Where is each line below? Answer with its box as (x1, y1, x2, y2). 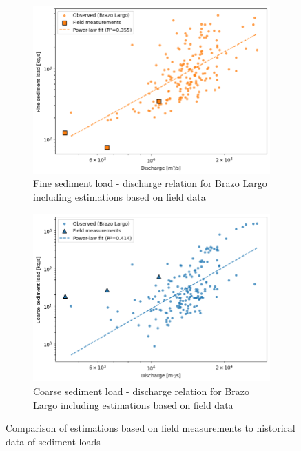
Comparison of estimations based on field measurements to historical (6, 421, 295, 435)
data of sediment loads (6, 434, 101, 448)
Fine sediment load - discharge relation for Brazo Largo (33, 176, 267, 190)
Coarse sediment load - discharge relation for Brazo (33, 383, 250, 398)
